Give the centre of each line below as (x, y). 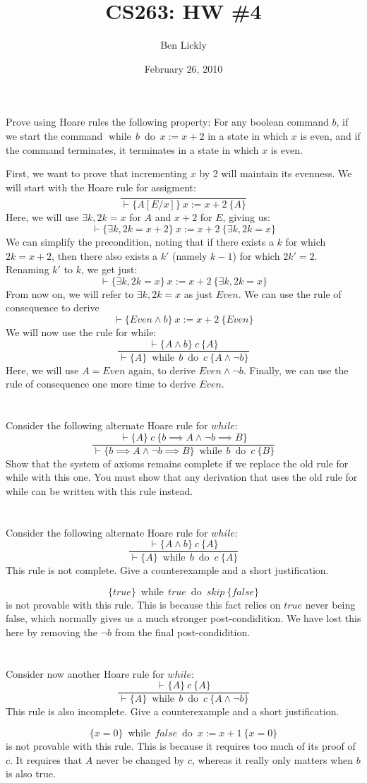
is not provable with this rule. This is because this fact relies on (143, 604)
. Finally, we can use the (296, 370)
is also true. (31, 773)
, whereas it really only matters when (272, 759)
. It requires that (46, 759)
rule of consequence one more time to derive (101, 384)
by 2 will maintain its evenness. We (276, 173)
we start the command (54, 135)
